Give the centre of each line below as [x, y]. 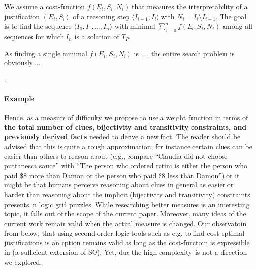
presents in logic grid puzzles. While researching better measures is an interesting [127, 204]
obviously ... [23, 63]
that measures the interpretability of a [190, 6]
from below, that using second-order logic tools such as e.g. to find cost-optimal [125, 233]
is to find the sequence [38, 26]
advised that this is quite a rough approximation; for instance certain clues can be [128, 146]
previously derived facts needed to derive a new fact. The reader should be [123, 136]
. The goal [231, 16]
